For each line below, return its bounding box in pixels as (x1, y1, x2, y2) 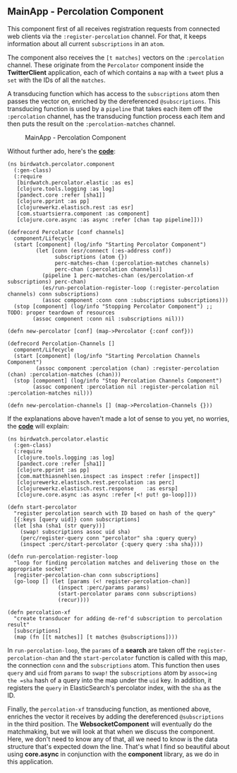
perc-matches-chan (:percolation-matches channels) (54, 260, 210, 267)
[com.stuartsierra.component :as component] (16, 210, 150, 217)
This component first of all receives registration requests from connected (7, 24, 220, 33)
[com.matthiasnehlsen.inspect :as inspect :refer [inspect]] (16, 472, 200, 480)
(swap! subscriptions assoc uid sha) (20, 528, 131, 535)
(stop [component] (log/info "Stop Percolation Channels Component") (13, 377, 222, 384)
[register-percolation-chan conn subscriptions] (13, 571, 159, 579)
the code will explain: (7, 422, 69, 430)
